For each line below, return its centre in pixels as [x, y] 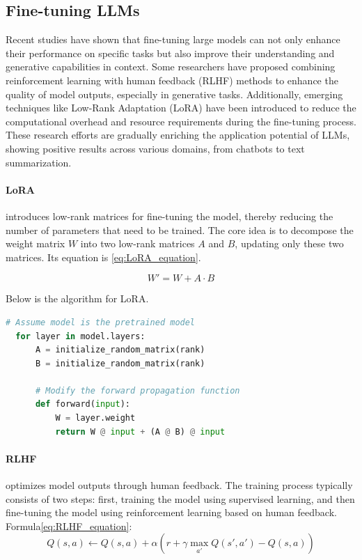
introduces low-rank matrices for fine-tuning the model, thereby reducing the [170, 216]
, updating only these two [289, 243]
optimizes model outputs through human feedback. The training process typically [179, 485]
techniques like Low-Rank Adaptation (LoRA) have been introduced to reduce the [181, 108]
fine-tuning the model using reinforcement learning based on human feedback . [171, 512]
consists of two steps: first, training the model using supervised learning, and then [180, 498]
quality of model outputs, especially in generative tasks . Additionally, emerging [174, 94]
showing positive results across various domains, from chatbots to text [155, 148]
